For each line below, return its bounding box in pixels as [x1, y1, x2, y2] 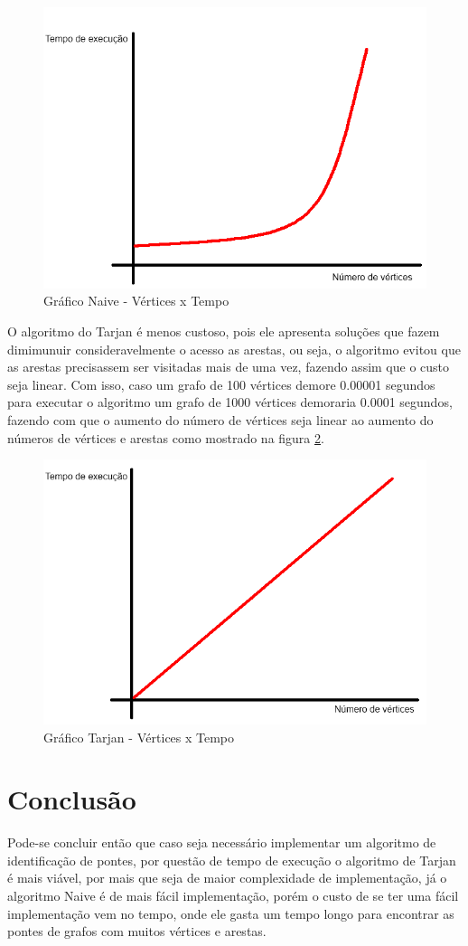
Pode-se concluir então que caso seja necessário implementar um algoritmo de [7, 833, 436, 852]
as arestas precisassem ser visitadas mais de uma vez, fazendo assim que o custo [7, 357, 450, 376]
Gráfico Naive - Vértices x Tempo [43, 291, 229, 310]
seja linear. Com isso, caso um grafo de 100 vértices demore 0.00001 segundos [7, 374, 435, 393]
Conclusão [7, 780, 136, 818]
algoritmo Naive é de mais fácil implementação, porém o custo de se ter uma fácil [7, 886, 459, 905]
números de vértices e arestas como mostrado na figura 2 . [7, 428, 324, 447]
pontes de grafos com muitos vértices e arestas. [7, 922, 267, 941]
